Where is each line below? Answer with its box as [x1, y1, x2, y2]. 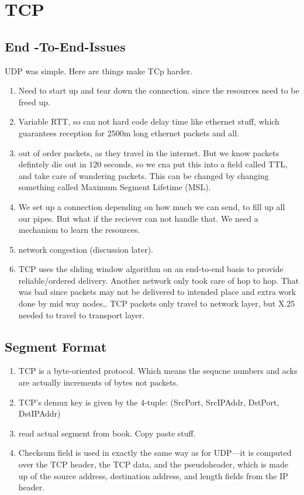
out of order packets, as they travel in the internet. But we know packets [18, 146, 279, 159]
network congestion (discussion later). [18, 243, 154, 255]
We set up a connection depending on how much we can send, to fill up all [18, 200, 285, 212]
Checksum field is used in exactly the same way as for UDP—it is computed [18, 446, 292, 459]
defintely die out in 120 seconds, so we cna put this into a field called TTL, [18, 158, 288, 170]
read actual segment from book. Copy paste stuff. [18, 427, 196, 439]
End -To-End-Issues [5, 37, 126, 55]
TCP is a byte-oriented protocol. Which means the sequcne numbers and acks [18, 365, 298, 377]
